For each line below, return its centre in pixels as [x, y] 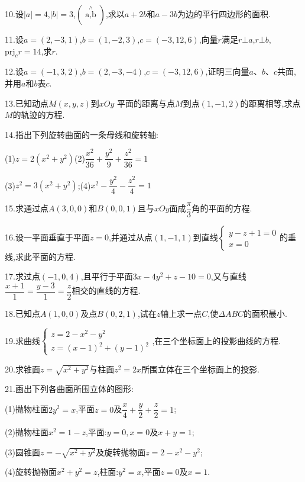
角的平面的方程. [222, 208]
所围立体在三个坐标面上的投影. [201, 369]
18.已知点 [22, 313]
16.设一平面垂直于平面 [47, 237]
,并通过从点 [131, 237]
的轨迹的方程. [39, 115]
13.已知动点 [27, 103]
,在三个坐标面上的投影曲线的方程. [217, 340]
